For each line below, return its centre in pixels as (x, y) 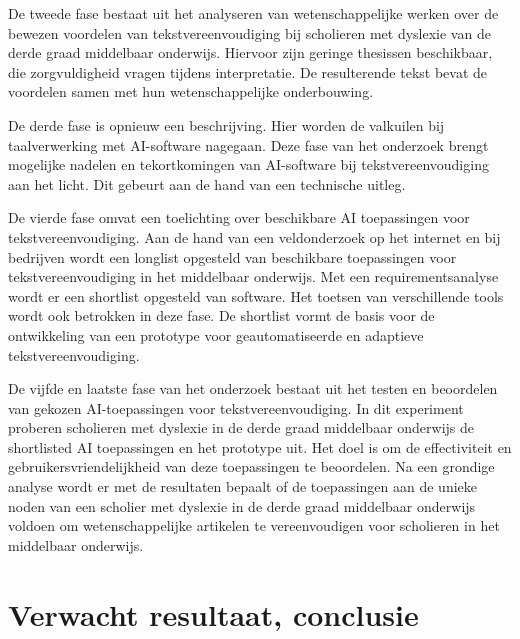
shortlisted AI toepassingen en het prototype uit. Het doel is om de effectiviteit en (260, 446)
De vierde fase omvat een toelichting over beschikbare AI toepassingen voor (239, 217)
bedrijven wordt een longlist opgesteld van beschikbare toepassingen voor (232, 256)
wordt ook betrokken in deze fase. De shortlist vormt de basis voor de (221, 315)
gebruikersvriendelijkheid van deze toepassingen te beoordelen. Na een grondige (251, 466)
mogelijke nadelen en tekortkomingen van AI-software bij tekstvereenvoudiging (248, 164)
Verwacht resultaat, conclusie (213, 613)
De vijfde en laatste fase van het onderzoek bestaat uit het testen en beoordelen (253, 388)
